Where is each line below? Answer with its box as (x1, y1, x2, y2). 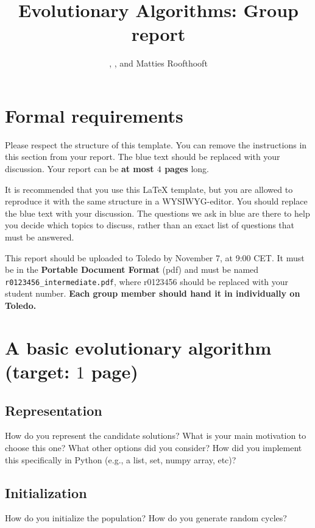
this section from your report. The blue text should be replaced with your (5, 150, 280, 163)
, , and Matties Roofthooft (109, 57, 208, 70)
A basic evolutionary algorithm (5, 335, 272, 360)
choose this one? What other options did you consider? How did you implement (5, 441, 302, 454)
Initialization (5, 483, 87, 502)
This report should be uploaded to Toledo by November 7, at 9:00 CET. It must (5, 251, 305, 264)
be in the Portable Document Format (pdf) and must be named (5, 263, 259, 276)
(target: (5, 359, 70, 383)
